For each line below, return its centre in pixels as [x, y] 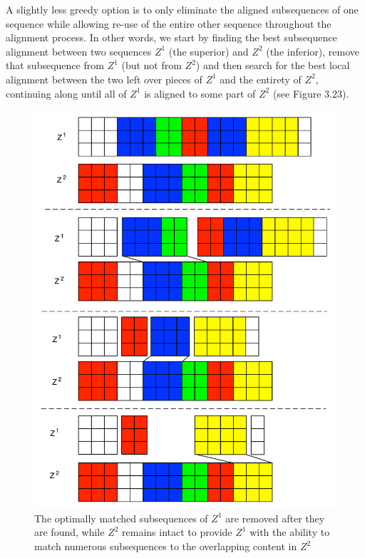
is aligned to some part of [200, 93]
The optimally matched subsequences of [121, 518]
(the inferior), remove [313, 51]
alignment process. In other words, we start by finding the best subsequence [171, 37]
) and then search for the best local [273, 65]
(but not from [151, 65]
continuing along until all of [66, 93]
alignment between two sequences [79, 51]
